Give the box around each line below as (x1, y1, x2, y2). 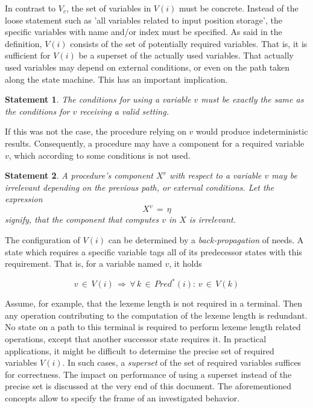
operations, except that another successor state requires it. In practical (5, 333, 267, 345)
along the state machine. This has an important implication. (5, 72, 228, 85)
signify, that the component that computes (5, 213, 159, 226)
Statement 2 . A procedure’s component (5, 169, 153, 182)
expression (5, 193, 43, 205)
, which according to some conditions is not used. (8, 148, 191, 161)
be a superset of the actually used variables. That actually (78, 49, 294, 62)
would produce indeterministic (196, 125, 308, 138)
